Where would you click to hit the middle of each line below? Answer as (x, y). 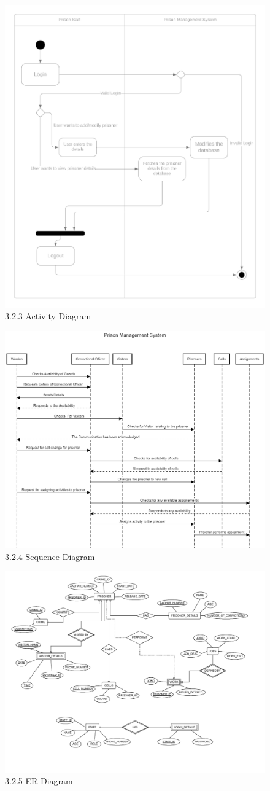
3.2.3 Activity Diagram (48, 316)
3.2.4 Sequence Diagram (50, 556)
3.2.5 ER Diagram (39, 781)
